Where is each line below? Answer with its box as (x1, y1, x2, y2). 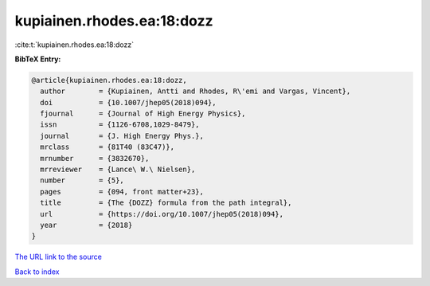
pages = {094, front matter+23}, (40, 187, 205, 196)
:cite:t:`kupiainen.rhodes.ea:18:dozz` (14, 40, 135, 49)
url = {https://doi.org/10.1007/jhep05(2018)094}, (40, 210, 284, 218)
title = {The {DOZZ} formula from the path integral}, (40, 198, 292, 207)
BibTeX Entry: (14, 54, 61, 64)
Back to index (14, 267, 60, 276)
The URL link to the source (14, 252, 103, 262)
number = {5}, (40, 176, 125, 185)
